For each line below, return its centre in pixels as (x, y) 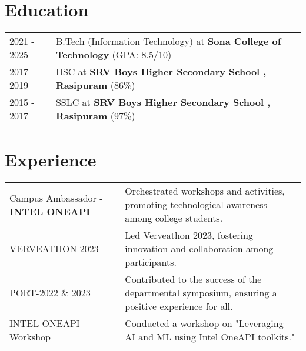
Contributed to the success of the (193, 279)
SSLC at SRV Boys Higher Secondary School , (163, 102)
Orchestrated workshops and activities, (205, 191)
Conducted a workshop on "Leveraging (204, 323)
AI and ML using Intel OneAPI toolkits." (210, 337)
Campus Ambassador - (56, 198)
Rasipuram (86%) (95, 85)
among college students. (174, 218)
